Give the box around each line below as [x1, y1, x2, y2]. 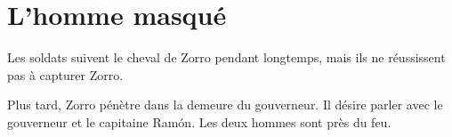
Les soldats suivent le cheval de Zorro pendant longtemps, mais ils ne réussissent [7, 48, 446, 67]
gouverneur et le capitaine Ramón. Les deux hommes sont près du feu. [7, 112, 391, 131]
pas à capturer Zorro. [7, 65, 124, 84]
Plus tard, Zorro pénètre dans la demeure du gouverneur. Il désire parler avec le [7, 95, 443, 114]
